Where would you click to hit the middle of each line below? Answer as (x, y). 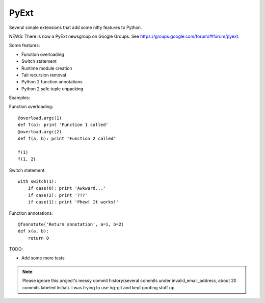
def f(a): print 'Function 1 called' (63, 125)
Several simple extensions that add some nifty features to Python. (76, 27)
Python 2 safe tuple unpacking (52, 89)
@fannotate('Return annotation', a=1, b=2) (71, 224)
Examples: (20, 98)
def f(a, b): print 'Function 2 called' (67, 139)
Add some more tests (43, 258)
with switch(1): (37, 181)
